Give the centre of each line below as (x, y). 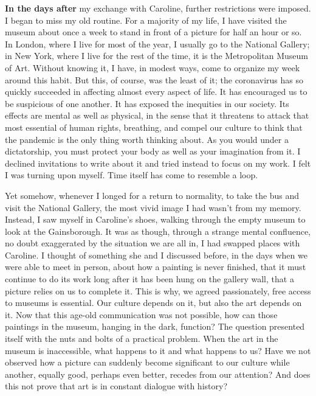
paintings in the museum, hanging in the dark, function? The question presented (155, 326)
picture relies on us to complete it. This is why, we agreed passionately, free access (158, 290)
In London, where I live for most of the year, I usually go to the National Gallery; (157, 43)
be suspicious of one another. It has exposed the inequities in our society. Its (147, 103)
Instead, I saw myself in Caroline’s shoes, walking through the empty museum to (155, 219)
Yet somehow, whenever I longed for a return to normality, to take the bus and (152, 195)
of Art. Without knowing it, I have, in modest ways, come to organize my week (153, 67)
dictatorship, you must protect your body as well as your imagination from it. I (153, 151)
